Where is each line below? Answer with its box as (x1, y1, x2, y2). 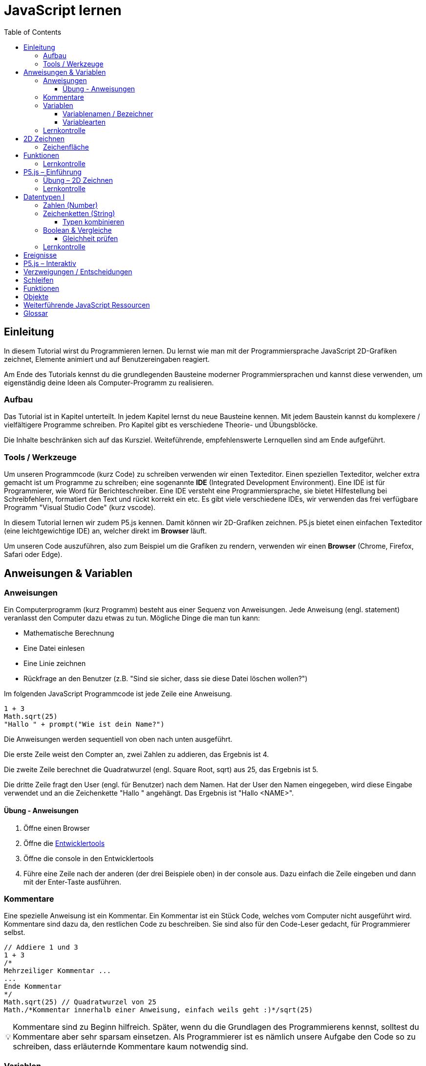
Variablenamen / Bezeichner (63, 109, 153, 118)
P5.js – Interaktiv (23, 259, 76, 267)
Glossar (23, 309, 48, 317)
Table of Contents (4, 27, 62, 36)
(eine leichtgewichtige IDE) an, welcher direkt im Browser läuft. (4, 527, 207, 535)
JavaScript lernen (4, 2, 122, 19)
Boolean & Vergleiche (43, 225, 112, 234)
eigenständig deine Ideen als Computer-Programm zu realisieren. (4, 378, 214, 387)
